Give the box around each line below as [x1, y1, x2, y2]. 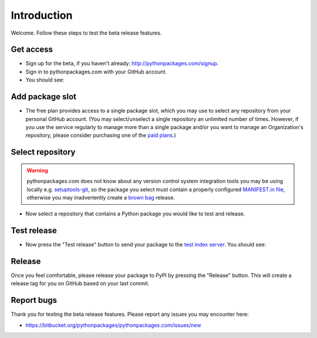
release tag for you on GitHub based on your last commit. [11, 280, 150, 287]
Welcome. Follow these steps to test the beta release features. [11, 29, 162, 36]
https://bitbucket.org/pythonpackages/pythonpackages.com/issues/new [25, 322, 201, 329]
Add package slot [11, 92, 76, 102]
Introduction [11, 9, 73, 22]
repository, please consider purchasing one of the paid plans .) [25, 132, 176, 139]
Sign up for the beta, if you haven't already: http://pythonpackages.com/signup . [25, 60, 219, 67]
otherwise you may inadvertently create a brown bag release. [26, 194, 176, 201]
